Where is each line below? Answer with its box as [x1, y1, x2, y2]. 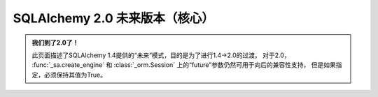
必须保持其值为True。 [43, 70, 106, 79]
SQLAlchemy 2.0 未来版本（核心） [13, 10, 215, 26]
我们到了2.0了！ [31, 38, 79, 47]
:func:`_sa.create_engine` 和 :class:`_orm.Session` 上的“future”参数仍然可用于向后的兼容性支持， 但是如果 [31, 61, 336, 69]
